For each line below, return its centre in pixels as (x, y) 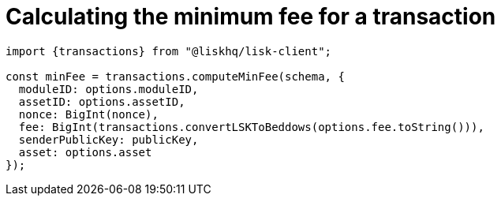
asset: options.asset (85, 152)
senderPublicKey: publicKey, (108, 139)
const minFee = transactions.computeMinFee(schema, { (175, 76)
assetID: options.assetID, (102, 101)
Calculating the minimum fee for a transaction (251, 17)
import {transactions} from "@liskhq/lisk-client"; (169, 51)
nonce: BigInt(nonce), (88, 114)
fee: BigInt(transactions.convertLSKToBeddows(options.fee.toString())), (251, 127)
